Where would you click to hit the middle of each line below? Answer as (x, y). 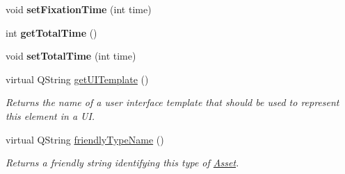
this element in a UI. (50, 115)
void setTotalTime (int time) (71, 56)
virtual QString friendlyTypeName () (85, 139)
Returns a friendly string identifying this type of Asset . (122, 163)
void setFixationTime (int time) (79, 9)
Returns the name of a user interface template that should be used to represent (172, 102)
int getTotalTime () (51, 32)
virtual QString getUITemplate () (77, 79)
